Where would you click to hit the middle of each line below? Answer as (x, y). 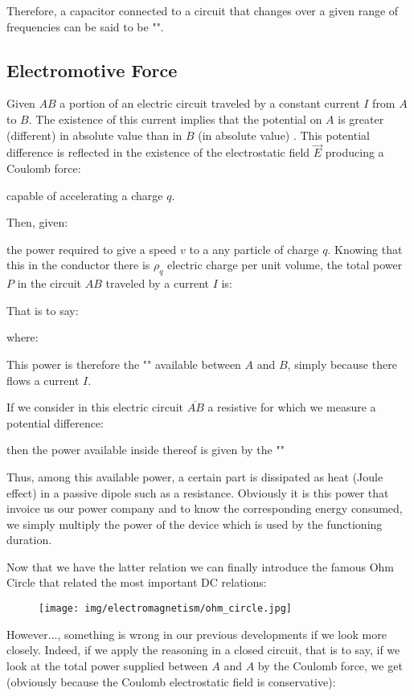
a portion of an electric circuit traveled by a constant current (210, 103)
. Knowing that (365, 249)
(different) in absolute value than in (94, 135)
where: (23, 337)
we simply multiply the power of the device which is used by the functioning (195, 524)
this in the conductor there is (78, 265)
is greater (361, 119)
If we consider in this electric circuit (95, 407)
